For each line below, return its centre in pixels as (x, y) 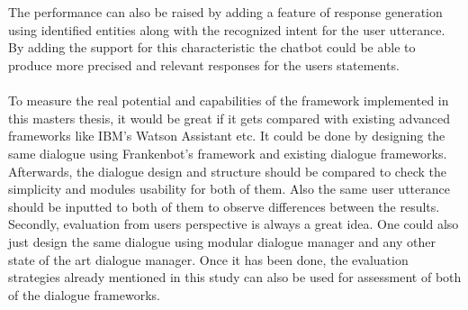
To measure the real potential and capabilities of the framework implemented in (229, 100)
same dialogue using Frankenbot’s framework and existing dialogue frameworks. (228, 153)
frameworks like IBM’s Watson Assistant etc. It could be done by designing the (227, 136)
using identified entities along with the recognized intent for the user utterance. (227, 29)
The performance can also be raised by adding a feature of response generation (225, 12)
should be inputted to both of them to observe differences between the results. (224, 206)
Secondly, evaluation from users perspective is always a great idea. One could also (234, 224)
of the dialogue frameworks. (84, 294)
